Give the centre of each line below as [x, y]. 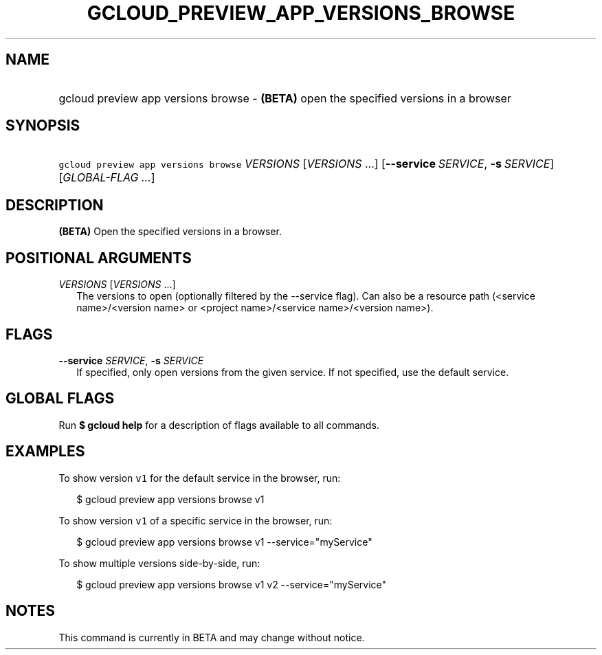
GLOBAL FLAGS [60, 399]
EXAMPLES [45, 452]
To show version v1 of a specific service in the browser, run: [196, 520]
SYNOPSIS [43, 126]
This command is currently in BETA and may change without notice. [212, 637]
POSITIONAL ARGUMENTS [99, 258]
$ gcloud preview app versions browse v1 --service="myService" [224, 542]
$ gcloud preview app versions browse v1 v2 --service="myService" [232, 584]
